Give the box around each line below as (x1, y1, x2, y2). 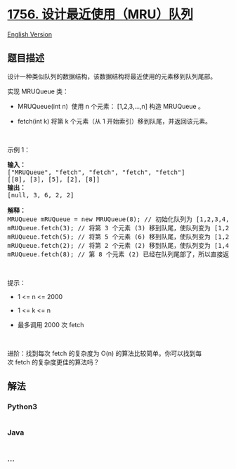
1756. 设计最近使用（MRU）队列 (7, 6, 193, 22)
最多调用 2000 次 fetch (17, 320, 84, 329)
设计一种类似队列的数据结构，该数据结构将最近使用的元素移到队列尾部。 (7, 72, 216, 81)
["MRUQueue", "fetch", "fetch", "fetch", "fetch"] (7, 168, 185, 176)
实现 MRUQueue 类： (7, 87, 69, 95)
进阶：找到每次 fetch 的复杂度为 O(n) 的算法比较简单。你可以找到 (7, 349, 196, 357)
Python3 (7, 402, 37, 411)
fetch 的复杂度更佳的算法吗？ (15, 357, 100, 366)
